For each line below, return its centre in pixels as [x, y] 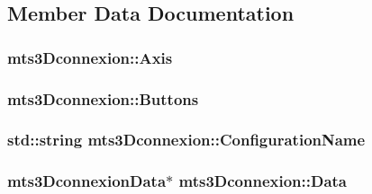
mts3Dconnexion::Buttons [103, 98]
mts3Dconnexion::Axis [90, 57]
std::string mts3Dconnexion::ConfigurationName [186, 140]
